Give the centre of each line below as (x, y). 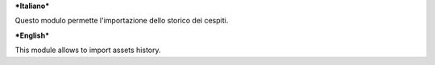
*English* (32, 35)
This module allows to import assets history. (88, 50)
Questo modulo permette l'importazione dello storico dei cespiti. (122, 21)
